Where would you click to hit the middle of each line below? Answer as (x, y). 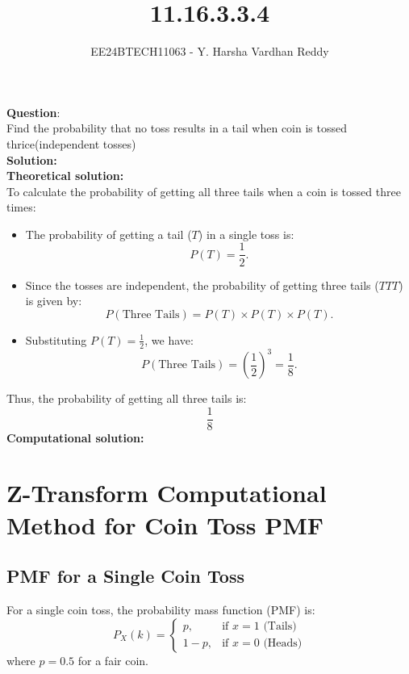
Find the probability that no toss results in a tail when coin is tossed (177, 128)
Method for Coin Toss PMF (165, 524)
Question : (33, 112)
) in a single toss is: (246, 234)
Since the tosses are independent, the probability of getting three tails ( (202, 285)
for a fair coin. (113, 660)
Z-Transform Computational (167, 493)
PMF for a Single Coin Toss (125, 576)
